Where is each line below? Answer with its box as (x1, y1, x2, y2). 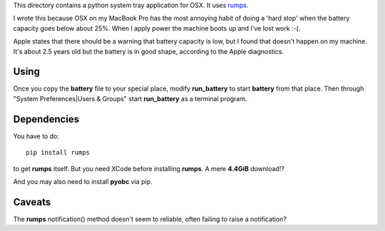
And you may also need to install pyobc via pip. (13, 177, 153, 185)
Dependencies (13, 113, 80, 125)
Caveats (13, 196, 51, 208)
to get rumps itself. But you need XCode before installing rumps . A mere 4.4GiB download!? (13, 164, 284, 173)
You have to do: (13, 132, 60, 140)
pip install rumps (26, 148, 91, 157)
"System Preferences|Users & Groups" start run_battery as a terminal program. (13, 94, 247, 103)
